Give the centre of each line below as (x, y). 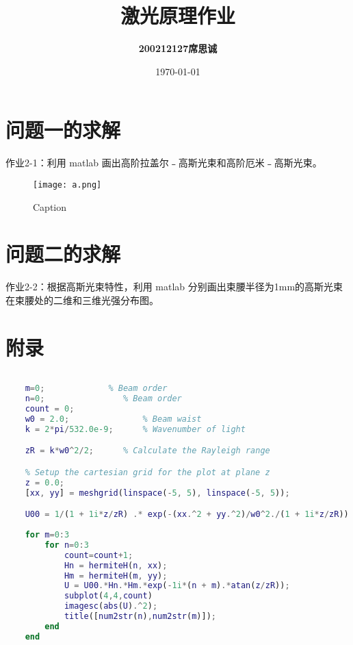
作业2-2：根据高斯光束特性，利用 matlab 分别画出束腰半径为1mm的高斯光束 (174, 287)
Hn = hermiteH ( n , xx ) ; (116, 565)
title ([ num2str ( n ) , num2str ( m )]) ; (140, 616)
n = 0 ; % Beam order (103, 399)
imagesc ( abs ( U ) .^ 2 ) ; (111, 606)
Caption (50, 206)
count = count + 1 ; (99, 555)
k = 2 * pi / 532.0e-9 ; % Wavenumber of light (135, 429)
